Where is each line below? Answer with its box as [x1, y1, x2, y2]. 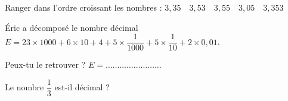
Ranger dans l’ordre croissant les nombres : [5, 1, 162, 13]
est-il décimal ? [54, 81, 110, 93]
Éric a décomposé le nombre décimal [5, 21, 138, 33]
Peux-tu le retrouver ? [5, 58, 86, 71]
